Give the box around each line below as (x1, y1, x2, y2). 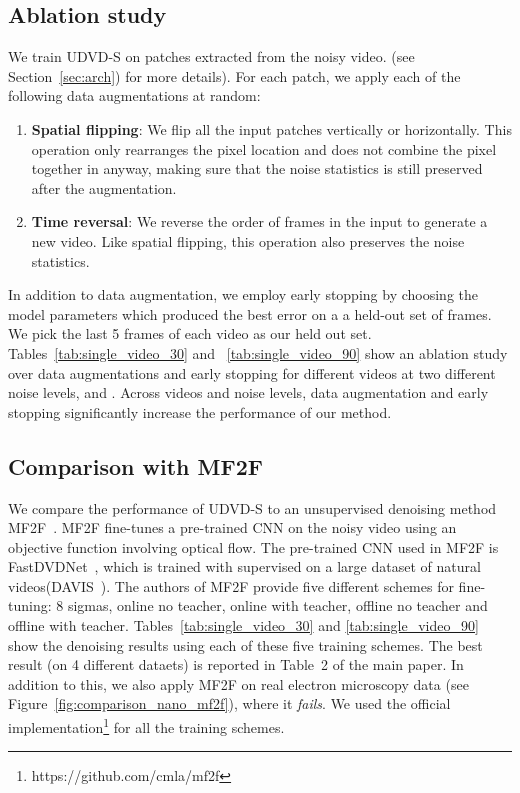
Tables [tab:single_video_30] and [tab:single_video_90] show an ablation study (8, 342, 508, 363)
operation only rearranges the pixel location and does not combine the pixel (31, 138, 497, 159)
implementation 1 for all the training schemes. (8, 714, 285, 737)
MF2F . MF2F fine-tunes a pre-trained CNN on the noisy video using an (8, 517, 457, 538)
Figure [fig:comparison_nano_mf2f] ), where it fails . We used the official (8, 693, 451, 714)
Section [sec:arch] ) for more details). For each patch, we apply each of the (8, 65, 461, 86)
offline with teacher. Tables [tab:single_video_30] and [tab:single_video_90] (8, 615, 479, 636)
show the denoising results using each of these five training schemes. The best (8, 634, 483, 655)
